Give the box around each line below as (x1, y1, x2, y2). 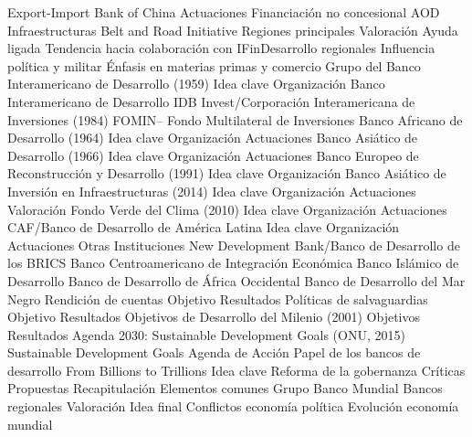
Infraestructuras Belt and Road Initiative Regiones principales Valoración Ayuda (7, 20, 458, 39)
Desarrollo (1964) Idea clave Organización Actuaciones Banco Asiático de (7, 128, 418, 147)
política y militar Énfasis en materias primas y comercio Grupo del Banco (7, 56, 421, 75)
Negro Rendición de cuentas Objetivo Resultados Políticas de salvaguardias (7, 289, 428, 308)
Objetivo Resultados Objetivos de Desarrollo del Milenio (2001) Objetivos (7, 307, 420, 326)
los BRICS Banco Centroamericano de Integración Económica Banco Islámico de (7, 253, 459, 272)
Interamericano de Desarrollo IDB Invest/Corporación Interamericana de (7, 91, 415, 111)
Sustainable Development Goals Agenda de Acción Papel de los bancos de (7, 343, 421, 362)
